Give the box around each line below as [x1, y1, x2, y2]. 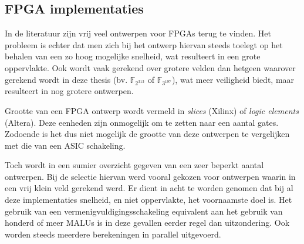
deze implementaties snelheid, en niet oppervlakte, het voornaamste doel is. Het [5, 193, 292, 206]
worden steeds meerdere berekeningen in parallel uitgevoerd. [5, 228, 221, 240]
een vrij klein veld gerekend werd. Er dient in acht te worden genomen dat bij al [5, 182, 293, 194]
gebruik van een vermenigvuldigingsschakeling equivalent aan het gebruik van [5, 205, 283, 217]
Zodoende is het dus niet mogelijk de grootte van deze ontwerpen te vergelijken [5, 128, 290, 140]
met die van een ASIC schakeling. [5, 139, 126, 151]
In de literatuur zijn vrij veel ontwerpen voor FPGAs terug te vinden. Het [5, 27, 271, 39]
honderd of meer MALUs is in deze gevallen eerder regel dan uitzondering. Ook [5, 216, 290, 229]
